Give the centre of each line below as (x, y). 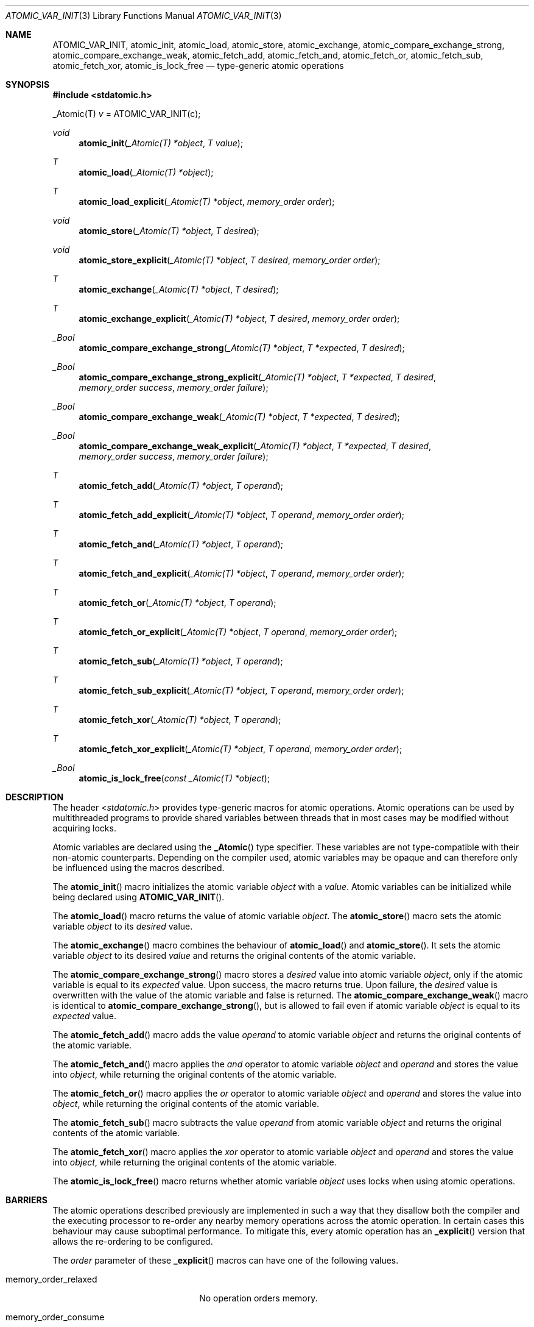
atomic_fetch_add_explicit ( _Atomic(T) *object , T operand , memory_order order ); (242, 515)
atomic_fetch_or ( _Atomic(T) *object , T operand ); (177, 603)
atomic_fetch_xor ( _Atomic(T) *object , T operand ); (180, 720)
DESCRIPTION (35, 797)
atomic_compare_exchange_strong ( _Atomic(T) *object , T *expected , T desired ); (242, 348)
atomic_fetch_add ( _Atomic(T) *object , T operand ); (181, 486)
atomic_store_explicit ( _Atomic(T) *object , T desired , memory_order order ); (230, 260)
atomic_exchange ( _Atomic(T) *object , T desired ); (179, 289)
